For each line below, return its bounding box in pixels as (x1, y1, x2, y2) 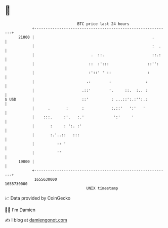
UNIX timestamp (86, 185, 118, 191)
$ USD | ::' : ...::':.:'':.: (5, 96, 148, 102)
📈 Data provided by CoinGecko (5, 195, 71, 201)
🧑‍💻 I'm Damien (5, 207, 36, 213)
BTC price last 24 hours (77, 21, 130, 26)
